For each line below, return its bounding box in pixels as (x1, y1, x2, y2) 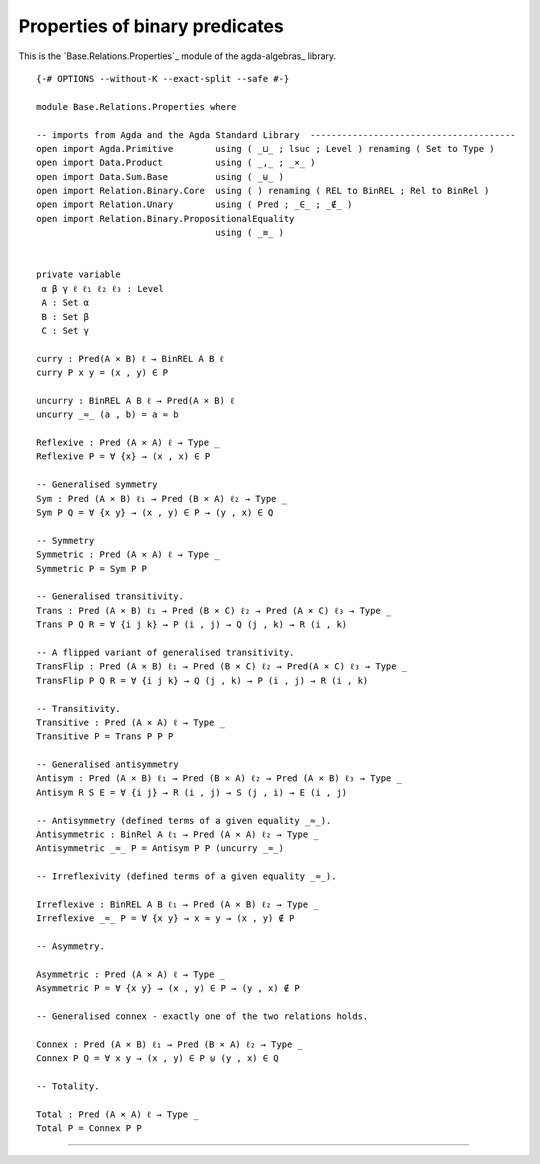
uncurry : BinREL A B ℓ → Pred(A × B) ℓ (36, 395, 235, 406)
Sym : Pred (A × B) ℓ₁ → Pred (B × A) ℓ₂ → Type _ (36, 493, 288, 504)
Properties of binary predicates (18, 15, 284, 37)
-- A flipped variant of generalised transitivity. (36, 646, 295, 658)
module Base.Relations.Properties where (36, 101, 237, 112)
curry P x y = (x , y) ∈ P (36, 367, 169, 379)
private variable (36, 269, 121, 280)
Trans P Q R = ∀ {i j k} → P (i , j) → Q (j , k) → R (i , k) (36, 619, 348, 630)
